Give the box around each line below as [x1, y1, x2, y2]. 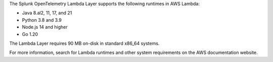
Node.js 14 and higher [22, 24, 68, 30]
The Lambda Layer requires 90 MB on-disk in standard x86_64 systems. [9, 40, 160, 46]
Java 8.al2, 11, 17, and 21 [22, 10, 72, 16]
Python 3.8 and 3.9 [22, 17, 62, 23]
